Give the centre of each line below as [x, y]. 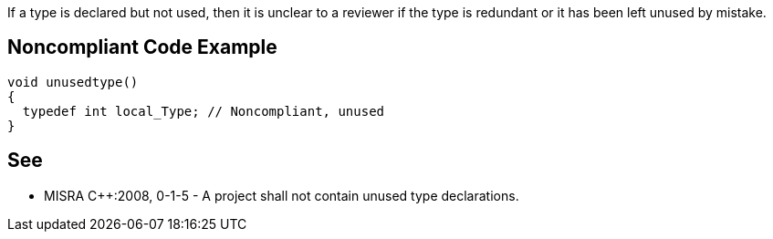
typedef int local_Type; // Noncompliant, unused [204, 111]
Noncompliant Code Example [142, 47]
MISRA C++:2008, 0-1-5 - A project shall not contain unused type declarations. [282, 195]
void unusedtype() [73, 82]
